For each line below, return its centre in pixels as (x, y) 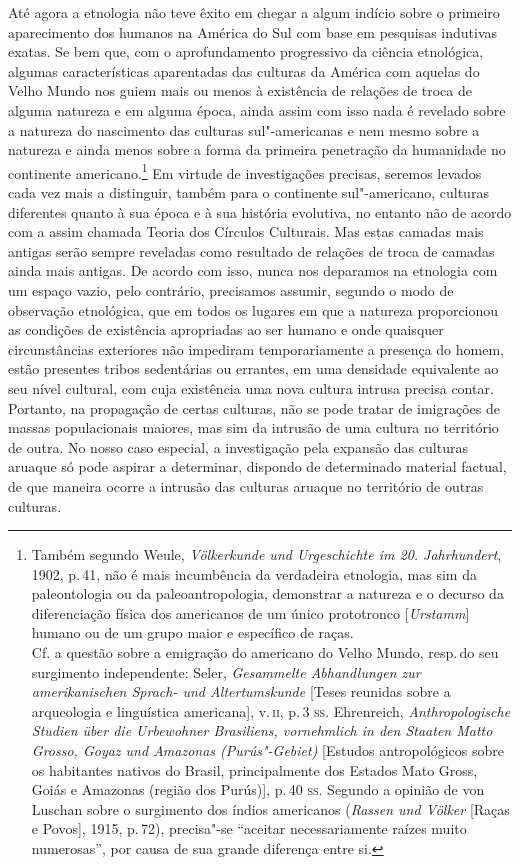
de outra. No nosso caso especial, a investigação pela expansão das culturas (238, 446)
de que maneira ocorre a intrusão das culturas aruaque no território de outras (246, 485)
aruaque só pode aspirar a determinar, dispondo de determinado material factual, (257, 466)
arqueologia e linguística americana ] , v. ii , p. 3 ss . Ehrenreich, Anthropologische (271, 710)
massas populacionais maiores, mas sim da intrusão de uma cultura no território (253, 427)
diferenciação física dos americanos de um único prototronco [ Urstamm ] (250, 612)
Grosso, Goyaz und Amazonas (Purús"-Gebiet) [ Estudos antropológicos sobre (267, 750)
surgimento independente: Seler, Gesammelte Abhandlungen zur (226, 671)
